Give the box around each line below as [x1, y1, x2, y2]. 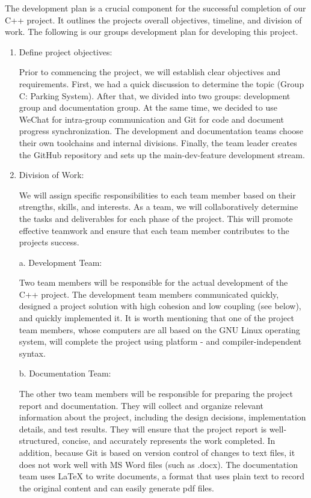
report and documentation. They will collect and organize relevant [19, 399, 263, 411]
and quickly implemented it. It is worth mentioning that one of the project [19, 312, 294, 324]
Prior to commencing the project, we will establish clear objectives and [19, 66, 280, 78]
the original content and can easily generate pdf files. [19, 481, 214, 494]
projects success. [19, 236, 79, 248]
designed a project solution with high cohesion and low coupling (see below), [19, 300, 301, 312]
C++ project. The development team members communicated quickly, [19, 287, 279, 300]
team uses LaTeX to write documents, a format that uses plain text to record [19, 470, 305, 482]
